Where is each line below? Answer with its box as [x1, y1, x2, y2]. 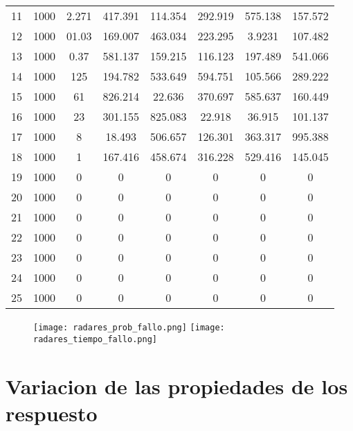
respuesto [6, 398, 98, 427]
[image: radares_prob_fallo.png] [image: [33, 323, 225, 332]
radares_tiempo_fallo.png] [33, 334, 157, 344]
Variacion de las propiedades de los [6, 371, 348, 400]
